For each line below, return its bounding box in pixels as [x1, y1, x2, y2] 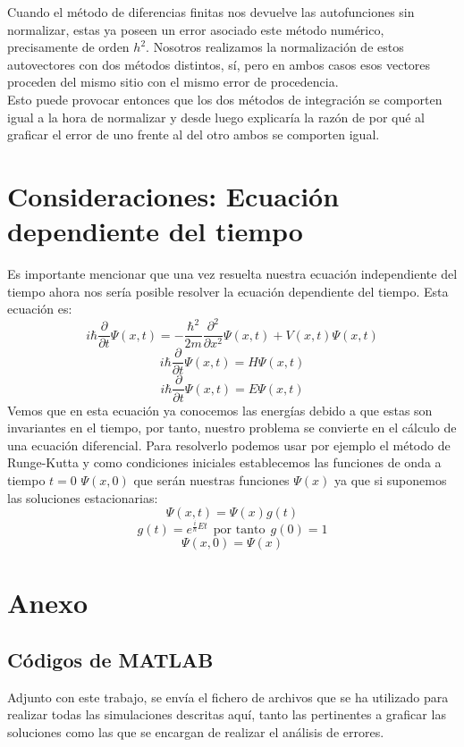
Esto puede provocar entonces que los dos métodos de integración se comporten [7, 89, 443, 108]
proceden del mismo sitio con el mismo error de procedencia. [7, 72, 339, 91]
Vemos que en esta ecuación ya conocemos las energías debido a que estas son [7, 400, 433, 419]
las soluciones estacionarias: [7, 488, 158, 507]
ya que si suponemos [334, 470, 447, 489]
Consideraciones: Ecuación [7, 177, 340, 214]
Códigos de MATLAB [7, 645, 214, 673]
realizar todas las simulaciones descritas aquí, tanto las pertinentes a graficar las [7, 705, 446, 724]
